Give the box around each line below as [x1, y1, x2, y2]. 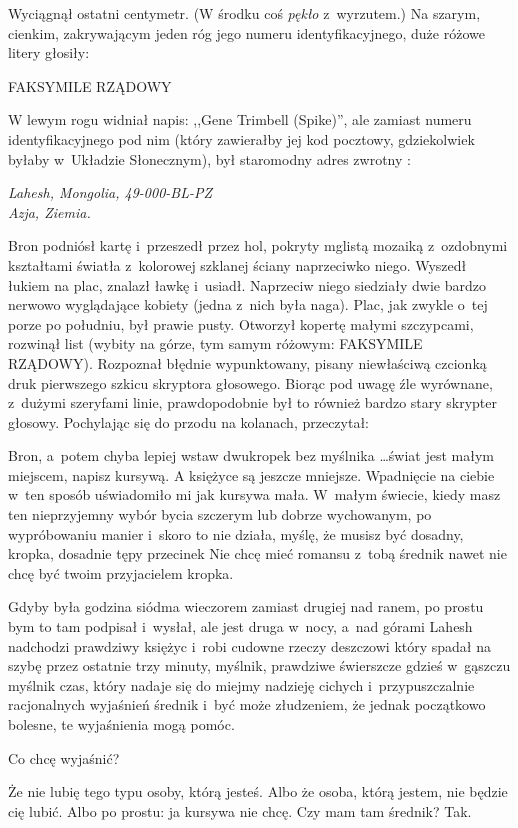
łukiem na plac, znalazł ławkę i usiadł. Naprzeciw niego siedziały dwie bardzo [8, 274, 486, 295]
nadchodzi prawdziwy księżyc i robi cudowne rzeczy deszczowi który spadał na [8, 635, 491, 656]
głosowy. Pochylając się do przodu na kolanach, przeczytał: [8, 411, 370, 432]
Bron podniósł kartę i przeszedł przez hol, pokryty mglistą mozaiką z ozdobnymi [8, 235, 508, 256]
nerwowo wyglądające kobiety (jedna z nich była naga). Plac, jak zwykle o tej [8, 294, 488, 315]
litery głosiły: [8, 42, 90, 63]
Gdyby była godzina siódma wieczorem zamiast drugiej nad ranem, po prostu [8, 596, 484, 617]
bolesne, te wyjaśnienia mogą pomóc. [8, 714, 235, 734]
